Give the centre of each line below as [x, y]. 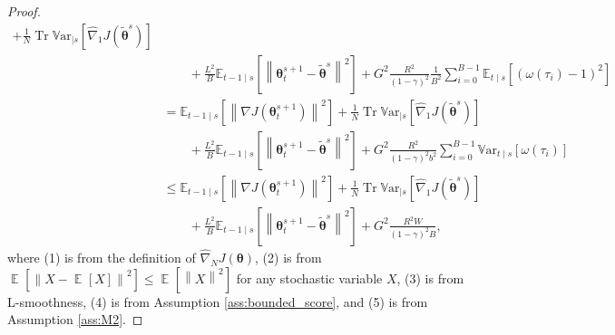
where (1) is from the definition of [102, 257]
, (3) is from [430, 278]
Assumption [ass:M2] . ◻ [75, 319]
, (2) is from [288, 257]
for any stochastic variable [309, 278]
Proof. [24, 11]
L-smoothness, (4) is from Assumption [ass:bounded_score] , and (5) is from [218, 301]
